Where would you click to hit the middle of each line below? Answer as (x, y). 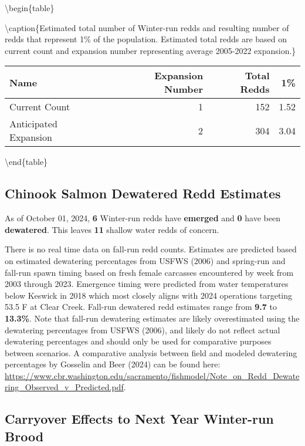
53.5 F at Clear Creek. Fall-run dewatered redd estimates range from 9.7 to (141, 307)
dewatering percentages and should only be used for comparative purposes (138, 341)
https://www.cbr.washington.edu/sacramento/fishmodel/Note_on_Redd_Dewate (152, 375)
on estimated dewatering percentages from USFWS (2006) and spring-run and (145, 260)
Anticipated (33, 124)
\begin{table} (30, 8)
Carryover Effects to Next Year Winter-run (139, 419)
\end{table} (26, 162)
